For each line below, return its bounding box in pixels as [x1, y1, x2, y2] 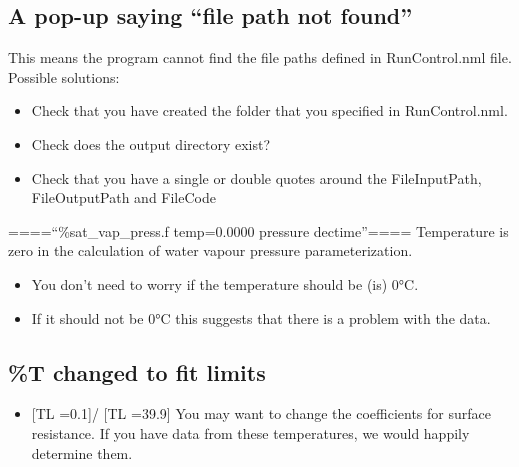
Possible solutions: [8, 66, 120, 87]
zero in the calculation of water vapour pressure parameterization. [8, 240, 413, 261]
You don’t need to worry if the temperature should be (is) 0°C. [31, 273, 419, 294]
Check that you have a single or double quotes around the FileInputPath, [31, 167, 482, 188]
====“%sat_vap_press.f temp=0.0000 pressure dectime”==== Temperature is [8, 220, 509, 241]
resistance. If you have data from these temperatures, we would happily [31, 422, 470, 443]
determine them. [31, 442, 133, 463]
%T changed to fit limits [8, 356, 266, 387]
